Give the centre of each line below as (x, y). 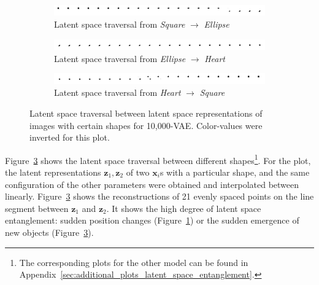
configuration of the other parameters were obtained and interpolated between (152, 184)
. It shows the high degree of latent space (184, 208)
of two (138, 172)
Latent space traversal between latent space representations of (146, 113)
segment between (37, 208)
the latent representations (53, 172)
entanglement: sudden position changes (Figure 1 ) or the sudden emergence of (152, 220)
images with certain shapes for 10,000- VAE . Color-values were (146, 125)
